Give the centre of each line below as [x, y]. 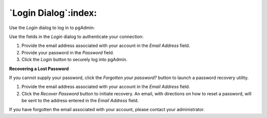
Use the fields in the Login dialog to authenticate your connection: [76, 37]
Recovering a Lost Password [39, 69]
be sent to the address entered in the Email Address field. [80, 101]
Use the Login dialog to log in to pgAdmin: [52, 28]
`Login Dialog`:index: [53, 13]
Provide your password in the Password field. [68, 52]
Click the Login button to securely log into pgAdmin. [74, 60]
